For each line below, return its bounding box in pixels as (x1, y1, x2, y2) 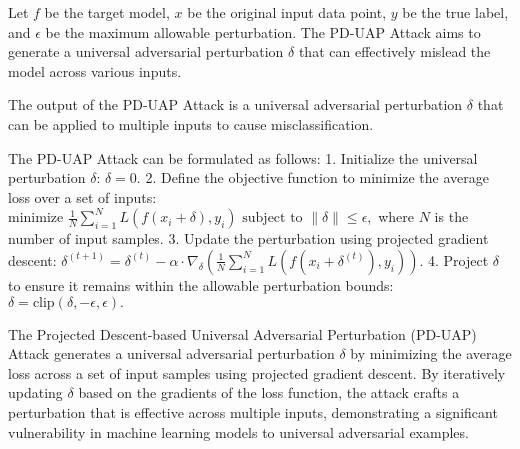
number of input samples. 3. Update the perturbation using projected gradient (8, 228, 489, 249)
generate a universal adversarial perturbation (8, 41, 284, 62)
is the (434, 206, 469, 227)
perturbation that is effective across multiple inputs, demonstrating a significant (8, 401, 498, 422)
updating (8, 382, 63, 403)
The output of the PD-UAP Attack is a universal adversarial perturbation (8, 94, 463, 115)
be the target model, (44, 2, 170, 22)
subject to (242, 211, 303, 226)
